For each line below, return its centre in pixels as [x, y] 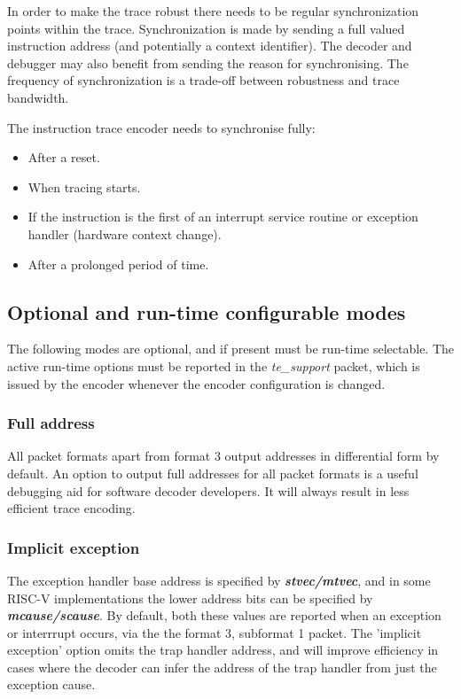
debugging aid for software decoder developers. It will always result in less [208, 490]
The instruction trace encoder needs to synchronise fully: [161, 127]
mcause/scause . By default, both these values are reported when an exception [224, 615]
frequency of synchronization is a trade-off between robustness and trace [203, 80]
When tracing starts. [84, 186]
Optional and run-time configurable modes [207, 311]
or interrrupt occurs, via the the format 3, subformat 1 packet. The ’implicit [215, 632]
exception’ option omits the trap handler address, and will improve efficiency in [223, 650]
